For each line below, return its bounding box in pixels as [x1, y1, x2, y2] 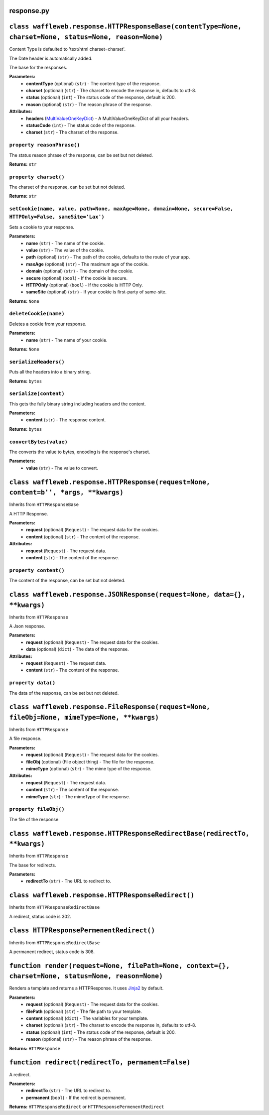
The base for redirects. [9, 862, 57, 868]
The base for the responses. [9, 64, 67, 70]
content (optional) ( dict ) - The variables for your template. [26, 1015, 149, 1021]
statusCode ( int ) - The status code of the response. [26, 123, 136, 128]
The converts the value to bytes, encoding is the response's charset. [9, 449, 150, 455]
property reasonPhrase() [9, 142, 80, 148]
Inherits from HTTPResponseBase [9, 501, 79, 507]
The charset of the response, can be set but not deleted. [9, 184, 126, 190]
